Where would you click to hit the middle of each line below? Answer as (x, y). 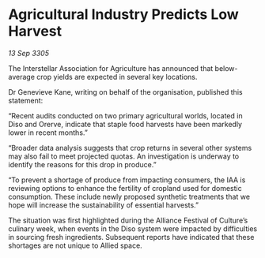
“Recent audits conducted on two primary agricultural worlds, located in (125, 115)
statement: (26, 100)
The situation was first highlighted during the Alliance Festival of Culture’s (128, 220)
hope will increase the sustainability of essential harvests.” (104, 205)
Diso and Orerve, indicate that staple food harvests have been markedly (125, 124)
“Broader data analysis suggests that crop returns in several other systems (130, 148)
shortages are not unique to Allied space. (75, 245)
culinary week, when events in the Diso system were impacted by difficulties (133, 228)
